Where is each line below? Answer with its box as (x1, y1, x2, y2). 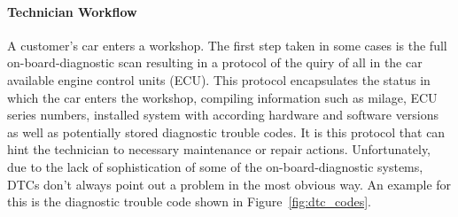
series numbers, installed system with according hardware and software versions (7, 105, 439, 124)
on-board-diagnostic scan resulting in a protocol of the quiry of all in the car (7, 53, 423, 72)
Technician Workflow (7, 2, 137, 20)
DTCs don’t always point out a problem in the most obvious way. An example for (7, 174, 452, 193)
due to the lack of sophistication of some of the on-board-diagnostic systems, (7, 157, 423, 175)
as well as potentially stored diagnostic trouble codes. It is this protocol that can (7, 122, 446, 141)
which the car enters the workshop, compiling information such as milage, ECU (7, 88, 438, 106)
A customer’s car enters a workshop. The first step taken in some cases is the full (7, 35, 447, 54)
